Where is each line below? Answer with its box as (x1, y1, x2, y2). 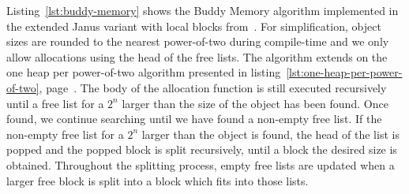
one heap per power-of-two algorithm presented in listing (6, 64, 281, 80)
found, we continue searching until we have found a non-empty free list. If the (6, 110, 382, 127)
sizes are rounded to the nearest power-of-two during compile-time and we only (6, 33, 389, 50)
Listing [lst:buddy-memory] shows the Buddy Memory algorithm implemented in (6, 2, 399, 18)
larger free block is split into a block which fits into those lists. (6, 172, 309, 188)
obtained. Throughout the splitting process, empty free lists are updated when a (6, 156, 395, 173)
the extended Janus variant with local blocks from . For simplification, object (6, 17, 381, 34)
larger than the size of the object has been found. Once (122, 95, 388, 111)
